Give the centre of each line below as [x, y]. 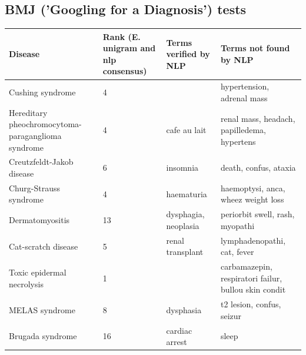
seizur [231, 315]
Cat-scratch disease [44, 246]
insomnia [182, 167]
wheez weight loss [252, 199]
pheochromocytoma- [45, 124]
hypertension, [245, 86]
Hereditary [28, 112]
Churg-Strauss [34, 188]
